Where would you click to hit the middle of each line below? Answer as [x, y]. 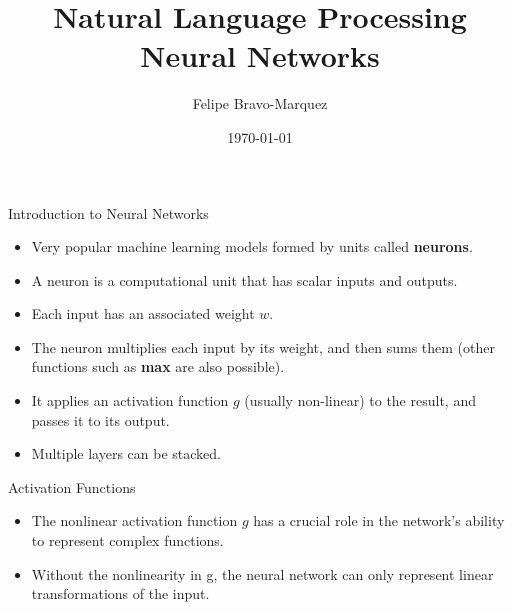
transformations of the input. [120, 593]
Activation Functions [72, 486]
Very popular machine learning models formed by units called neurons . [252, 246]
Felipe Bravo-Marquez [260, 103]
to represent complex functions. [127, 540]
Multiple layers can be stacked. [126, 453]
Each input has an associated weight [143, 313]
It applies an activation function [130, 400]
